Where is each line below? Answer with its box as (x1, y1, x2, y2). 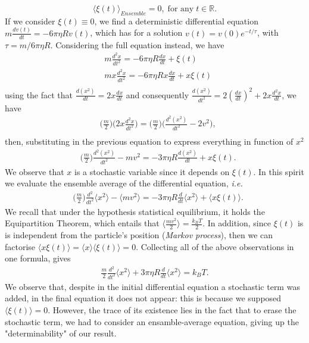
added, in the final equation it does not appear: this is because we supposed (5, 292, 282, 304)
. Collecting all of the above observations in (136, 240, 294, 252)
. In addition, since (202, 217, 271, 229)
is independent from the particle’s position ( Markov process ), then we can (5, 229, 273, 241)
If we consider (5, 14, 55, 27)
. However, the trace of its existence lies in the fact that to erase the (48, 304, 296, 316)
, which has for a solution (90, 26, 183, 39)
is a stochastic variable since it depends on (74, 165, 230, 177)
